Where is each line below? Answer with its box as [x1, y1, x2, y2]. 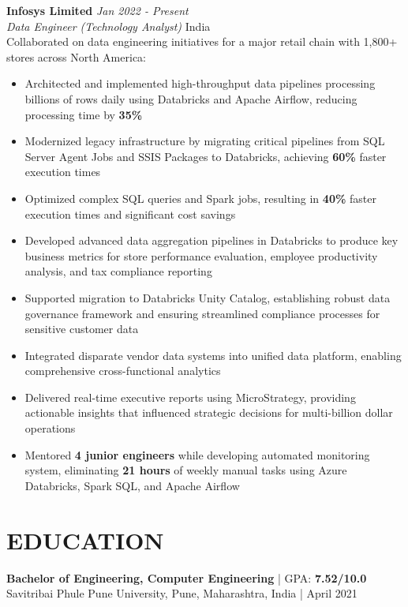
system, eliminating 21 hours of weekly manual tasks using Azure [24, 462, 347, 478]
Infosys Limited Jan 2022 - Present [6, 2, 189, 18]
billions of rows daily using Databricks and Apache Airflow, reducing [24, 90, 357, 107]
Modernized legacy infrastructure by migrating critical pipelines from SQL [24, 133, 385, 149]
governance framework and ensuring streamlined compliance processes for [24, 305, 380, 321]
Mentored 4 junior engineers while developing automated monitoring [24, 446, 370, 463]
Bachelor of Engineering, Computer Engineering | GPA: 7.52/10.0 [6, 569, 367, 586]
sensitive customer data [24, 320, 139, 337]
